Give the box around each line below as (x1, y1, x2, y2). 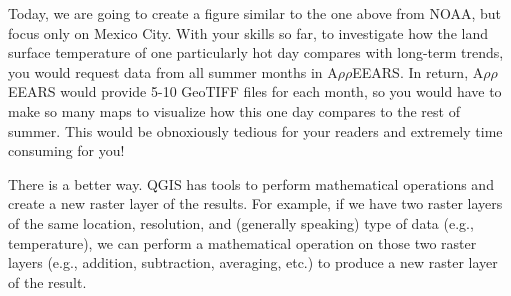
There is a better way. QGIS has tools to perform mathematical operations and (8, 173, 494, 194)
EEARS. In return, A (352, 61, 484, 82)
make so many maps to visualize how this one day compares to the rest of (8, 100, 460, 121)
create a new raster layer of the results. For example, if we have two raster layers (8, 193, 503, 214)
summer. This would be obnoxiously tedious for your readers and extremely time (8, 120, 503, 141)
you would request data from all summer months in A (8, 61, 338, 82)
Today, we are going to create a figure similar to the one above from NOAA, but (8, 3, 501, 23)
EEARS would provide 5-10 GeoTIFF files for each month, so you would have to (8, 81, 502, 102)
